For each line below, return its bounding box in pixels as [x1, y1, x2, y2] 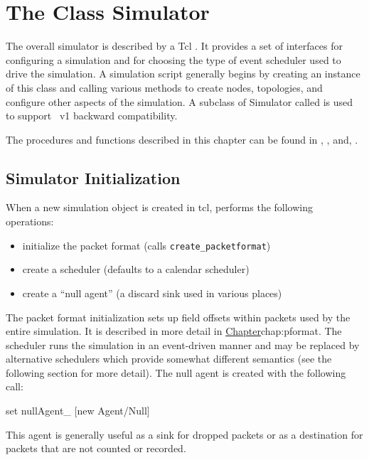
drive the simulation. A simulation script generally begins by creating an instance [6, 66, 360, 81]
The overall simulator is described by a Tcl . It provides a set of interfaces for [6, 38, 343, 53]
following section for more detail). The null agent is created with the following [6, 365, 346, 380]
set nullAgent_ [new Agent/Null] [6, 403, 150, 418]
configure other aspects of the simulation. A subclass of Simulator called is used [6, 94, 353, 109]
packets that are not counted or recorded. [6, 441, 186, 456]
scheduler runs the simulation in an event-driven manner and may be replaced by [6, 337, 360, 352]
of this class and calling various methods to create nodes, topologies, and [6, 80, 323, 95]
